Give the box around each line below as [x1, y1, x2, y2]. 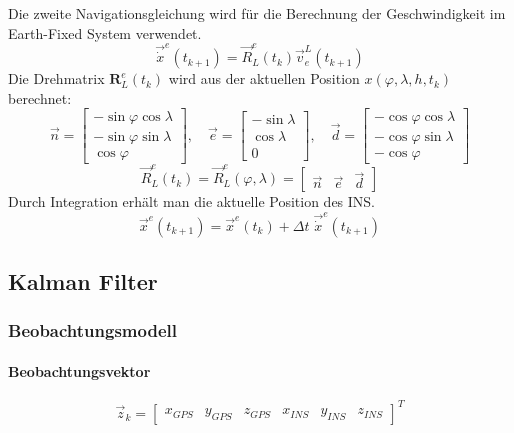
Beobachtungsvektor [8, 360, 151, 381]
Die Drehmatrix [8, 68, 105, 89]
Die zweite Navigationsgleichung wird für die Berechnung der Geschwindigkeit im [8, 3, 506, 23]
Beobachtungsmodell [8, 318, 177, 343]
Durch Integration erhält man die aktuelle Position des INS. [8, 191, 376, 212]
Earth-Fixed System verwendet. [8, 22, 202, 43]
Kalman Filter [8, 266, 158, 297]
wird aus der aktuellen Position [168, 68, 360, 89]
